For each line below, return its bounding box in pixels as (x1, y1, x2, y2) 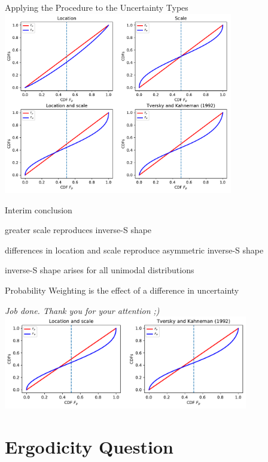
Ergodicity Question (5, 434, 173, 459)
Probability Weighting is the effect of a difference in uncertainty (5, 283, 239, 296)
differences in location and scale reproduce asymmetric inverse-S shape (5, 243, 264, 256)
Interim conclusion (5, 203, 72, 216)
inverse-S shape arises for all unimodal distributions (5, 264, 194, 276)
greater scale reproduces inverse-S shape (5, 224, 152, 236)
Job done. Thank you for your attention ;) (5, 304, 160, 316)
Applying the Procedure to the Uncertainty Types (5, 1, 188, 13)
